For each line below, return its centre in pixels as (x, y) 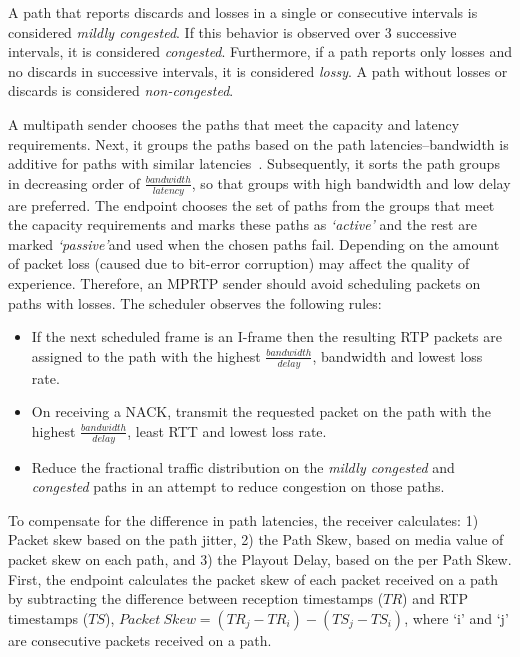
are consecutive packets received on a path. (140, 639)
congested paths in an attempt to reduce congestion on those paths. (238, 486)
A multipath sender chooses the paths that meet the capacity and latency (234, 123)
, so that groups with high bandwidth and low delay (351, 182)
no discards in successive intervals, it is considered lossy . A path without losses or (258, 70)
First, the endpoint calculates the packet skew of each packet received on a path (253, 578)
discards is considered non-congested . (121, 90)
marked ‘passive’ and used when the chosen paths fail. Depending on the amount (254, 243)
